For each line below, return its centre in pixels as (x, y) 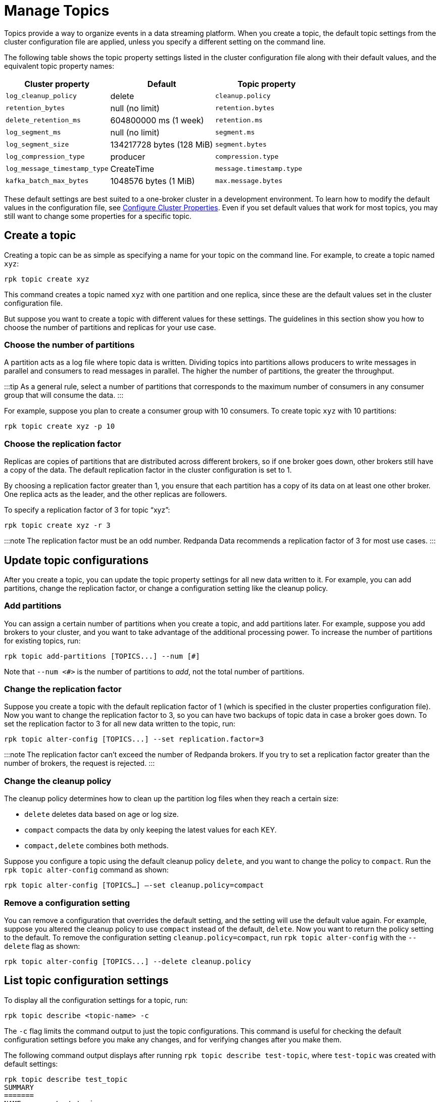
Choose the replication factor (63, 444)
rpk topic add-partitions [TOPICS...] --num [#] (102, 656)
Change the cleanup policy (58, 781)
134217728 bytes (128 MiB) (162, 144)
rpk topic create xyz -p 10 (60, 426)
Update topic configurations (77, 560)
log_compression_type (45, 157)
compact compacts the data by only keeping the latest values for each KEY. (151, 830)
